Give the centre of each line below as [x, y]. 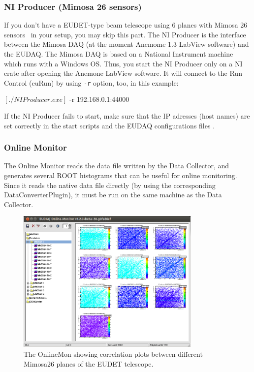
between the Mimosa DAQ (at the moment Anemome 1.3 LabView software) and [127, 44]
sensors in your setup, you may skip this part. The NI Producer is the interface [125, 34]
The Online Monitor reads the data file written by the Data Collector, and [117, 166]
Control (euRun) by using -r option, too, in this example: [91, 82]
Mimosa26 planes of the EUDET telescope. [89, 363]
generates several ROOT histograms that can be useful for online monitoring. [121, 175]
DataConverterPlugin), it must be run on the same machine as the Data [113, 195]
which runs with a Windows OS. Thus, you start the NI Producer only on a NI [123, 63]
